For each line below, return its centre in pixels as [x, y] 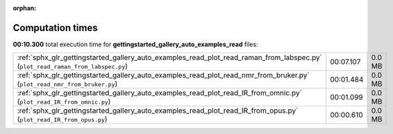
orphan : [25, 8]
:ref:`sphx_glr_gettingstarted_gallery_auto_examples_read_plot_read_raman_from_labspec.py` [170, 57]
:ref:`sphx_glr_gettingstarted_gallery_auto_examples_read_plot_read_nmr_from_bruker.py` [163, 75]
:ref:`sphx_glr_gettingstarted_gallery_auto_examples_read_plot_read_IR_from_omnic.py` [159, 93]
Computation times [55, 28]
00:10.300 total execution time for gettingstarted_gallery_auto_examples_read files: [135, 44]
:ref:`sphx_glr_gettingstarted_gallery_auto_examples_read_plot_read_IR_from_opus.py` [158, 111]
